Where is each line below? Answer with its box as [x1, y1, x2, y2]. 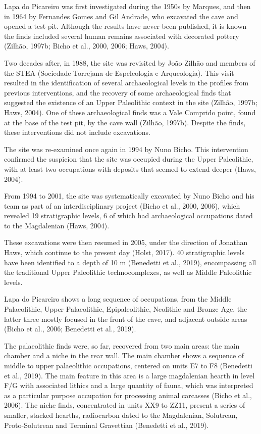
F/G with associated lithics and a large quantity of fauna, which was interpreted [4, 380, 253, 391]
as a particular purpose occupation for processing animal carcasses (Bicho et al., [4, 390, 252, 400]
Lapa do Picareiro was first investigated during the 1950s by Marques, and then [4, 1, 251, 11]
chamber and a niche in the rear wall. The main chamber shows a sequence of [4, 350, 244, 361]
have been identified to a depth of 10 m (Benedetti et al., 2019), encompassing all [4, 257, 256, 267]
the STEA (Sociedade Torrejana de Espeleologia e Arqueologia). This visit [4, 67, 234, 78]
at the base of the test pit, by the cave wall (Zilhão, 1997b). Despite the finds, [4, 117, 246, 127]
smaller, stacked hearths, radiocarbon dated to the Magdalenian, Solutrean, [4, 409, 238, 420]
